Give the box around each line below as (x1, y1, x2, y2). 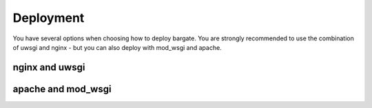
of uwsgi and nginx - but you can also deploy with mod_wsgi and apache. (12, 43, 222, 51)
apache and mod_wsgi (12, 83, 112, 95)
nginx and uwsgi (12, 62, 85, 73)
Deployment (12, 10, 85, 25)
